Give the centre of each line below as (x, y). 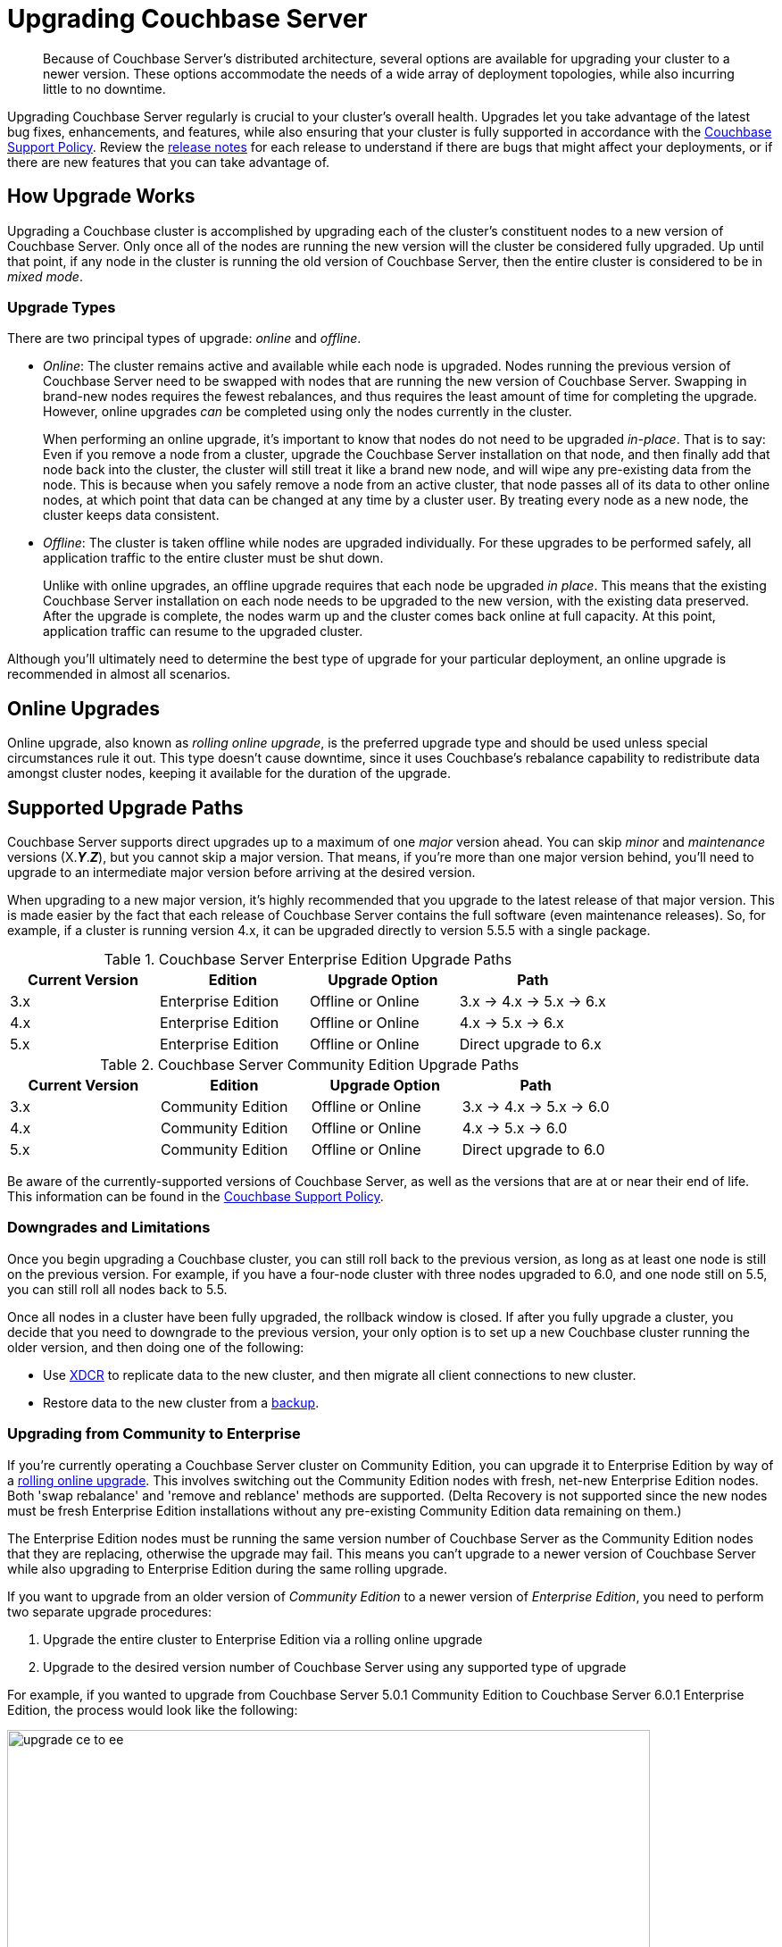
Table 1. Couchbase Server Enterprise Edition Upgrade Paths (308, 960)
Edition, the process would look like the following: (153, 1709)
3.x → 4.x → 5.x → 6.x (532, 1002)
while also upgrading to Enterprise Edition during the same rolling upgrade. (228, 1568)
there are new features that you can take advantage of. (169, 162)
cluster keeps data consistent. (131, 515)
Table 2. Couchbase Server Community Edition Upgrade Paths (310, 1065)
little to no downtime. (104, 88)
